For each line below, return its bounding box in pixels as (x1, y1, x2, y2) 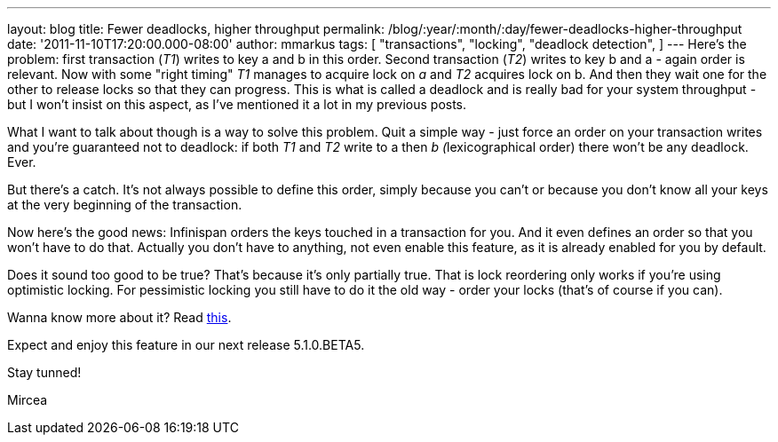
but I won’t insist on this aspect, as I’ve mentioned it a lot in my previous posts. (7, 97, 467, 112)
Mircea (7, 392, 48, 407)
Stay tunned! (7, 365, 82, 380)
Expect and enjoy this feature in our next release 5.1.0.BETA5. (7, 337, 365, 352)
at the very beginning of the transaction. (7, 197, 242, 212)
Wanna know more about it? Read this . (7, 310, 232, 325)
